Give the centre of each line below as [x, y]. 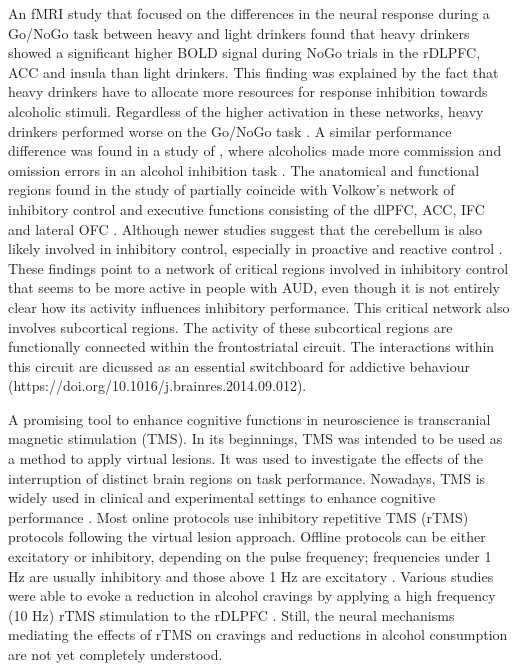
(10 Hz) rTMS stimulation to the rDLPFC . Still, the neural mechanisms [231, 614]
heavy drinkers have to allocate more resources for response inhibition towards [248, 91]
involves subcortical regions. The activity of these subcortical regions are [230, 326]
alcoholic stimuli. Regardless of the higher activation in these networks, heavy [246, 110]
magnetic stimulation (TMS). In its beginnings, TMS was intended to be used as [255, 438]
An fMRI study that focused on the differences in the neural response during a [249, 13]
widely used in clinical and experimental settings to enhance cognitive [222, 497]
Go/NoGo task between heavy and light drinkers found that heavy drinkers [239, 32]
